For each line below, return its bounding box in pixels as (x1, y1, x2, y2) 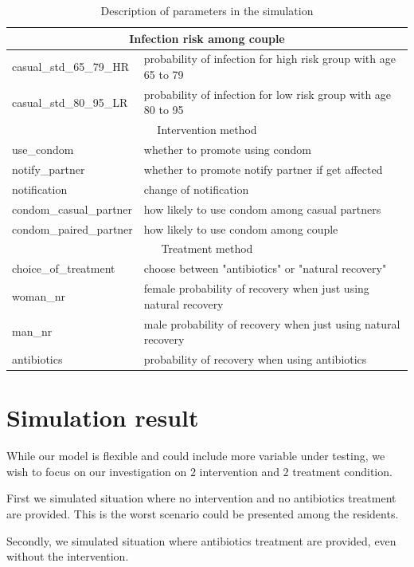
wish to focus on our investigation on (6, 463, 187, 479)
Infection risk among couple (129, 30, 285, 46)
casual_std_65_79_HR (12, 58, 129, 75)
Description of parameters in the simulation (100, 2, 314, 18)
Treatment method (161, 240, 253, 257)
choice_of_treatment (12, 260, 115, 277)
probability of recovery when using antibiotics (143, 350, 367, 367)
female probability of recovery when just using (143, 280, 369, 297)
